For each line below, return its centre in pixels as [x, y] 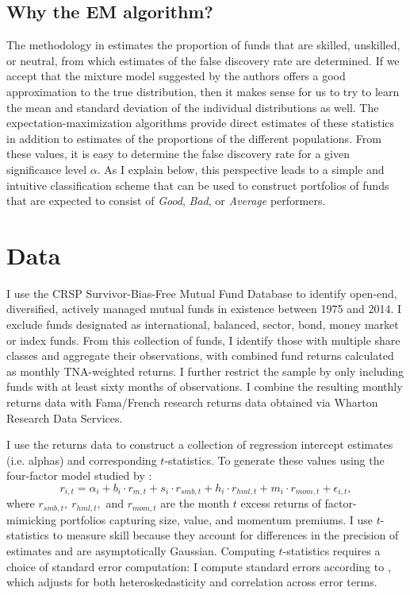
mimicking [31, 519]
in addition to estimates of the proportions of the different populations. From [194, 138]
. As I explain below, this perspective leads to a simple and [241, 169]
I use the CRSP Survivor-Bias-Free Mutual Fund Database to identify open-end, [202, 293]
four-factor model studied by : [79, 475]
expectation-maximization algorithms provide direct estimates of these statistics [201, 123]
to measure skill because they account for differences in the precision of [226, 535]
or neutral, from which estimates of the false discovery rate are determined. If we [203, 60]
